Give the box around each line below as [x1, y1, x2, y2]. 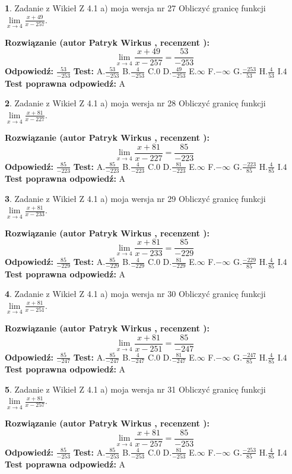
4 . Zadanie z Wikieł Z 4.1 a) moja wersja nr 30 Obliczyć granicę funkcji [5, 287, 266, 300]
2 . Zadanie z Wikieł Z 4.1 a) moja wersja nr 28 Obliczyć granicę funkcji [5, 97, 266, 109]
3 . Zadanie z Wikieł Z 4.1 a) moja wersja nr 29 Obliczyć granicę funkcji [5, 192, 266, 204]
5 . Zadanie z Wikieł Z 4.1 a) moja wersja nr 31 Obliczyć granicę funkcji [5, 383, 266, 395]
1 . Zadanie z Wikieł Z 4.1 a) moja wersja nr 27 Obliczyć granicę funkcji [5, 2, 266, 14]
